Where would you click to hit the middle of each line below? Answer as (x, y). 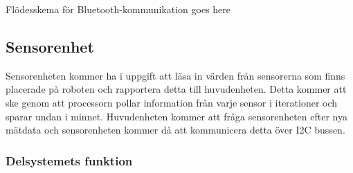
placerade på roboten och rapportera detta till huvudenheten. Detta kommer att (176, 89)
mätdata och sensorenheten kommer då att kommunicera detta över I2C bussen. (175, 130)
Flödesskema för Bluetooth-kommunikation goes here (118, 9)
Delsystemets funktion (69, 160)
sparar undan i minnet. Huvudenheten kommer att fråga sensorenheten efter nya (176, 116)
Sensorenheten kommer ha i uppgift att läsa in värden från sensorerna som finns (175, 75)
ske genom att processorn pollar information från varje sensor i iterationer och (172, 102)
